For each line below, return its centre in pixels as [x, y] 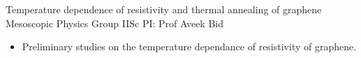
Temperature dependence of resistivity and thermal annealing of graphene [164, 9]
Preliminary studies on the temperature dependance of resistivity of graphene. [189, 46]
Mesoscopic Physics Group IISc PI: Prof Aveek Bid [115, 23]
